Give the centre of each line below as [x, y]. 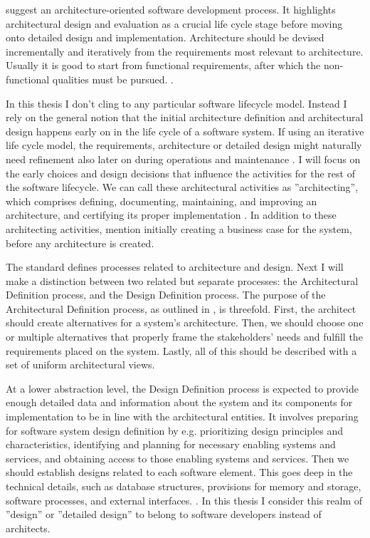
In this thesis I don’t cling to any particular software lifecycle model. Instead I [176, 103]
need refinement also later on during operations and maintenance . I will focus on [183, 159]
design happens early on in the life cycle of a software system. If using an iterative [185, 131]
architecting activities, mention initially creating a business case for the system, [179, 228]
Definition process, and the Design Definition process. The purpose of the [166, 295]
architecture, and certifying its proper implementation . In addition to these [171, 215]
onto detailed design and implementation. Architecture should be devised [165, 37]
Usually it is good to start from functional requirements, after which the [163, 65]
